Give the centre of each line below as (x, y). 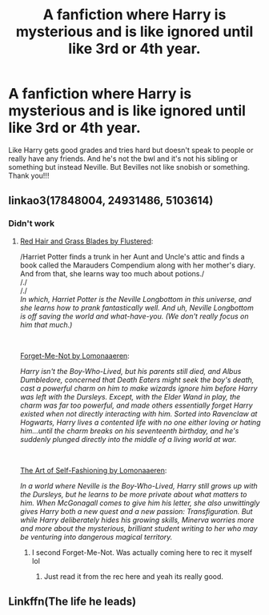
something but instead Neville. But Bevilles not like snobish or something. (129, 167)
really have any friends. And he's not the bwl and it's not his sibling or (123, 159)
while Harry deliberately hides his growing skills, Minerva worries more (137, 520)
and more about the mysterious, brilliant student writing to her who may (139, 528)
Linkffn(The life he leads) (72, 602)
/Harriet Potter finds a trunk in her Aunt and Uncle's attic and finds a (132, 256)
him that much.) (46, 324)
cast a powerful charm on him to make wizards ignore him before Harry (139, 388)
